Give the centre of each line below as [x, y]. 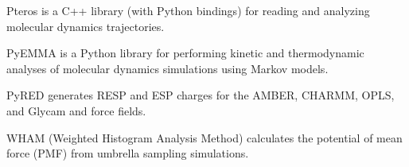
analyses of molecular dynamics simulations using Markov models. [167, 68]
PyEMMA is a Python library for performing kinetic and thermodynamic [185, 53]
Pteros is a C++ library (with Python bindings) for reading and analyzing [188, 10]
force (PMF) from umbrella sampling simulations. [128, 153]
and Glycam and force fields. [76, 110]
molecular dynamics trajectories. [86, 26]
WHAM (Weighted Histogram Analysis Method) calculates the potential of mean [204, 137]
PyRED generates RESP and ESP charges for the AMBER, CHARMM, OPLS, [201, 95]
